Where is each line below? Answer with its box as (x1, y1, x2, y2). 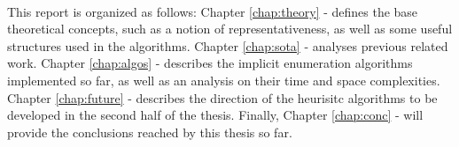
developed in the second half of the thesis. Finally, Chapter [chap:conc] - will (7, 106, 424, 124)
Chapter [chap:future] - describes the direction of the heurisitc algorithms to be (7, 88, 438, 107)
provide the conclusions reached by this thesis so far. (7, 122, 292, 141)
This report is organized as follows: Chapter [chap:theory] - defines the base (7, 2, 418, 20)
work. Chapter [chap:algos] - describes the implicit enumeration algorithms (7, 54, 413, 72)
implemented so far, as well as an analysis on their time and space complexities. (7, 70, 440, 89)
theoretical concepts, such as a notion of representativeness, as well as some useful (7, 19, 453, 38)
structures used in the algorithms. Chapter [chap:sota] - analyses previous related (7, 36, 448, 55)
